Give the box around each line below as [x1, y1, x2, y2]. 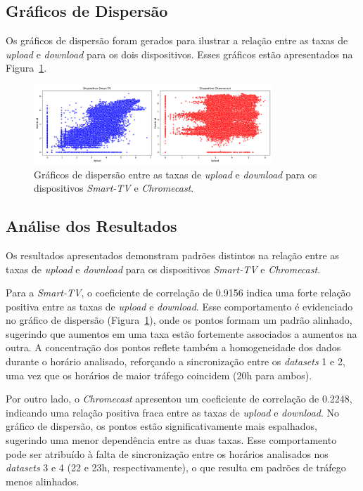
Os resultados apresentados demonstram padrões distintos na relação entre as [6, 247, 339, 262]
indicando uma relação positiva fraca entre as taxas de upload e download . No [6, 405, 339, 419]
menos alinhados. [6, 473, 79, 488]
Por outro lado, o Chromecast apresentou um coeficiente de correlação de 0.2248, [6, 391, 352, 406]
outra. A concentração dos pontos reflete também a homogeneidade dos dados [6, 340, 341, 355]
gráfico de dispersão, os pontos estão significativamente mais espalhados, [6, 419, 317, 433]
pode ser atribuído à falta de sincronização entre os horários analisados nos [6, 446, 329, 461]
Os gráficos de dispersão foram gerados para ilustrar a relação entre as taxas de [6, 33, 348, 48]
